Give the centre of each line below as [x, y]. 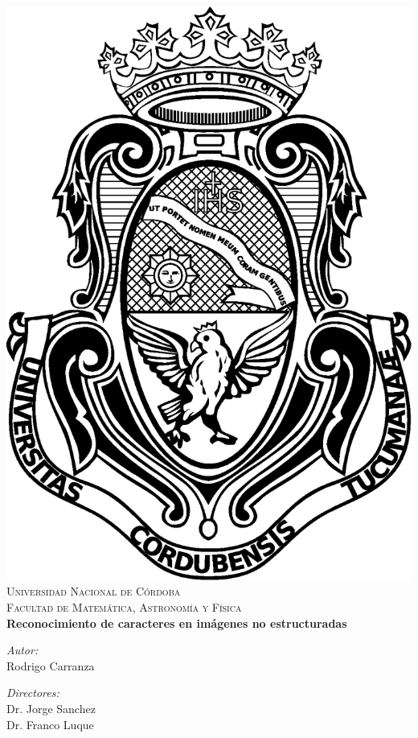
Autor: [23, 650]
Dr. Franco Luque [50, 724]
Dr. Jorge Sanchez [51, 708]
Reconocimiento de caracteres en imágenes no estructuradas [177, 623]
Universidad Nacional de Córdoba [94, 591]
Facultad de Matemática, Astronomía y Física [124, 607]
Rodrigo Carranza [51, 665]
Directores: [33, 693]
